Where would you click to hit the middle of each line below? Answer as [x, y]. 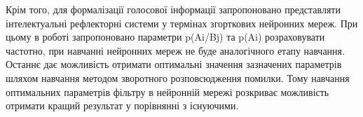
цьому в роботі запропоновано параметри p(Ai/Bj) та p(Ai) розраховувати [165, 37]
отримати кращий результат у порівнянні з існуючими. [122, 105]
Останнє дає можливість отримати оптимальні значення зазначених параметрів [174, 64]
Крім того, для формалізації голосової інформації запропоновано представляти [173, 9]
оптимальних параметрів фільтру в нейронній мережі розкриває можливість [167, 91]
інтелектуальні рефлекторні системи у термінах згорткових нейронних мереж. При [182, 23]
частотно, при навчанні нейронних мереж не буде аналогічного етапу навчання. [175, 50]
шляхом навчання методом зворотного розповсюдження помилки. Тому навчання [178, 77]
